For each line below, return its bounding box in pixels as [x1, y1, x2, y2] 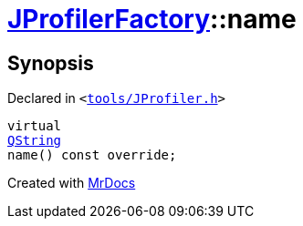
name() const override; [7, 148, 177, 163]
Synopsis [7, 51, 94, 75]
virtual [7, 118, 62, 134]
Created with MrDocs [7, 175, 136, 191]
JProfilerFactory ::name [7, 4, 297, 35]
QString [7, 133, 62, 149]
